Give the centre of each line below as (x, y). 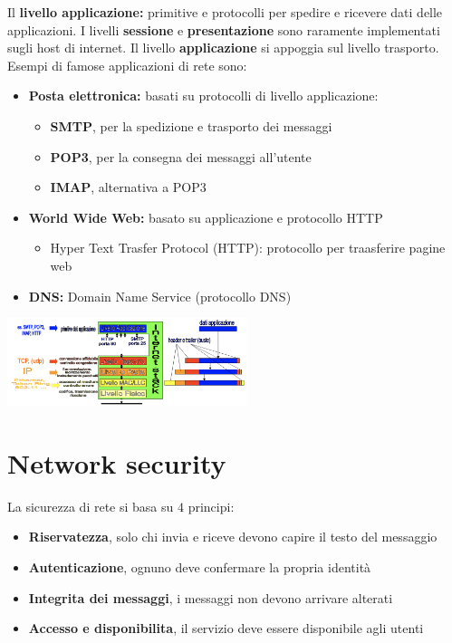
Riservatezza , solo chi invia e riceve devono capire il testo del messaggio (233, 537)
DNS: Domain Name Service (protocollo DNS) (160, 296)
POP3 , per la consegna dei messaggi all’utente (181, 156)
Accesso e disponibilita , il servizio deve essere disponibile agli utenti (226, 628)
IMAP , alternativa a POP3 (128, 187)
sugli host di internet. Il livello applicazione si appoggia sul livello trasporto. (223, 48)
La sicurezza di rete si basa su (91, 506)
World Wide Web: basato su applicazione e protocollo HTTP (206, 217)
